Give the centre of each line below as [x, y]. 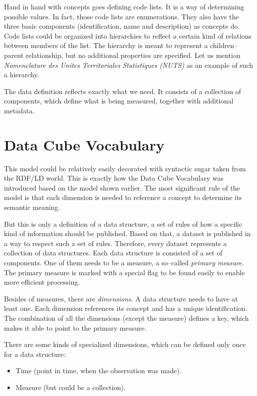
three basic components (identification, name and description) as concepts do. [122, 26]
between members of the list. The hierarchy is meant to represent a [106, 45]
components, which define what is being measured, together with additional [119, 101]
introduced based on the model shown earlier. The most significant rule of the [122, 187]
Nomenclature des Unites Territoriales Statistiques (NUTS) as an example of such [128, 65]
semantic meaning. [32, 207]
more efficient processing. [42, 282]
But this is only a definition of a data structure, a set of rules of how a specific [123, 223]
